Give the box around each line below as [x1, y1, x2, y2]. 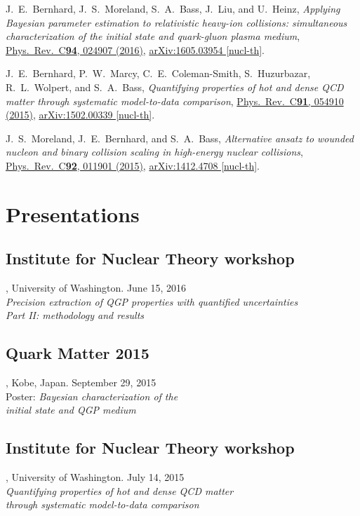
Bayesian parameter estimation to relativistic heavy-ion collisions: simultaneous [6, 15, 347, 29]
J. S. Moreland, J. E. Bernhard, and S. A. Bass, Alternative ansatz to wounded [6, 130, 354, 145]
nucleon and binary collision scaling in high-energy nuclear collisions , [6, 144, 303, 159]
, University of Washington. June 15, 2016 [6, 280, 187, 295]
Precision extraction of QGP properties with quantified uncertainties [6, 294, 298, 308]
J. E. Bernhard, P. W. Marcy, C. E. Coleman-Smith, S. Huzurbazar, [6, 66, 311, 81]
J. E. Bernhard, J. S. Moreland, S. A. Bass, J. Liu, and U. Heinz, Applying [6, 1, 340, 15]
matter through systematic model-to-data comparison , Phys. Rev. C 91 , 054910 [6, 93, 344, 108]
